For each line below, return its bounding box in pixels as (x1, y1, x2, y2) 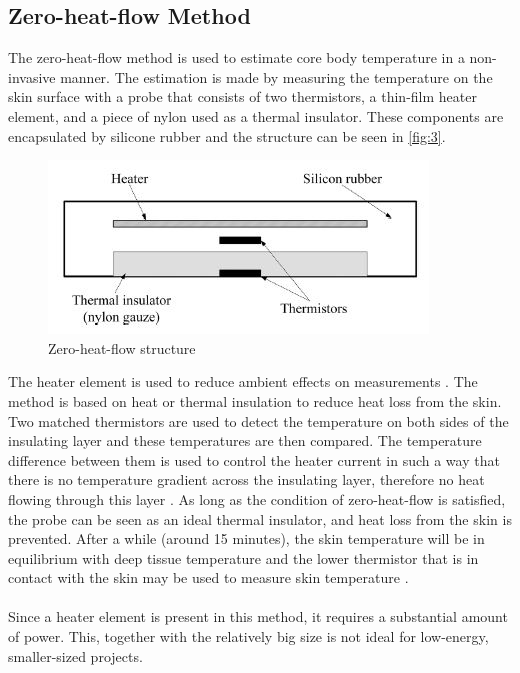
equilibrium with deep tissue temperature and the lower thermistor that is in (8, 547, 479, 568)
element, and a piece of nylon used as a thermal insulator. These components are (8, 105, 504, 126)
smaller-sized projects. (8, 645, 143, 666)
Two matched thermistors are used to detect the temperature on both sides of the (8, 410, 509, 431)
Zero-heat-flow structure (48, 337, 196, 358)
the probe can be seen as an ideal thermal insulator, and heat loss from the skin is (8, 508, 512, 529)
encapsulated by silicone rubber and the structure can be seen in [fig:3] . (8, 125, 446, 146)
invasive (8, 66, 56, 87)
